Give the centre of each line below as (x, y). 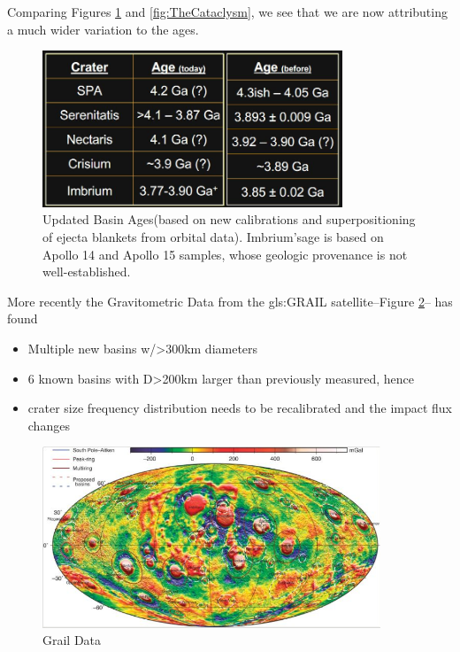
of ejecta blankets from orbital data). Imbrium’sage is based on (213, 236)
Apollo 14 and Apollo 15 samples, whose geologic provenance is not (225, 254)
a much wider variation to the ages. (103, 29)
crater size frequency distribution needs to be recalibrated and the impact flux (240, 408)
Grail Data (72, 640)
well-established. (87, 272)
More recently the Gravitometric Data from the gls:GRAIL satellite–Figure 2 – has (230, 301)
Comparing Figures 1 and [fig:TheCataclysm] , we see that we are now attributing (227, 12)
